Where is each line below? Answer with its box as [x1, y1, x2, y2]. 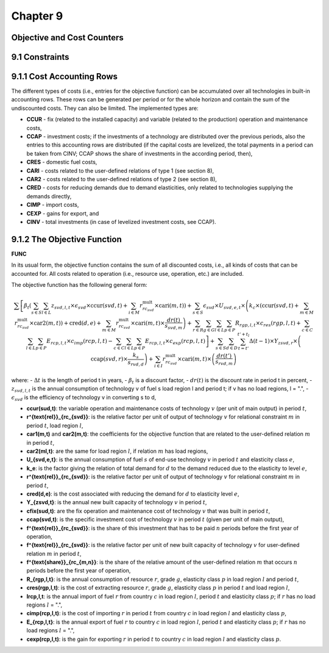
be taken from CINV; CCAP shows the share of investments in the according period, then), [26, 150, 253, 157]
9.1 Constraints [11, 52, 69, 62]
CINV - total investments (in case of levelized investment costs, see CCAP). [26, 218, 216, 225]
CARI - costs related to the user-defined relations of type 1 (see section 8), [26, 167, 214, 174]
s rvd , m [215, 358, 233, 366]
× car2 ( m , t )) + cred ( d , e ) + [29, 320, 102, 326]
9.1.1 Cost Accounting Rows [11, 71, 118, 82]
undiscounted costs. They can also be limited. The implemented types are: [11, 104, 199, 112]
